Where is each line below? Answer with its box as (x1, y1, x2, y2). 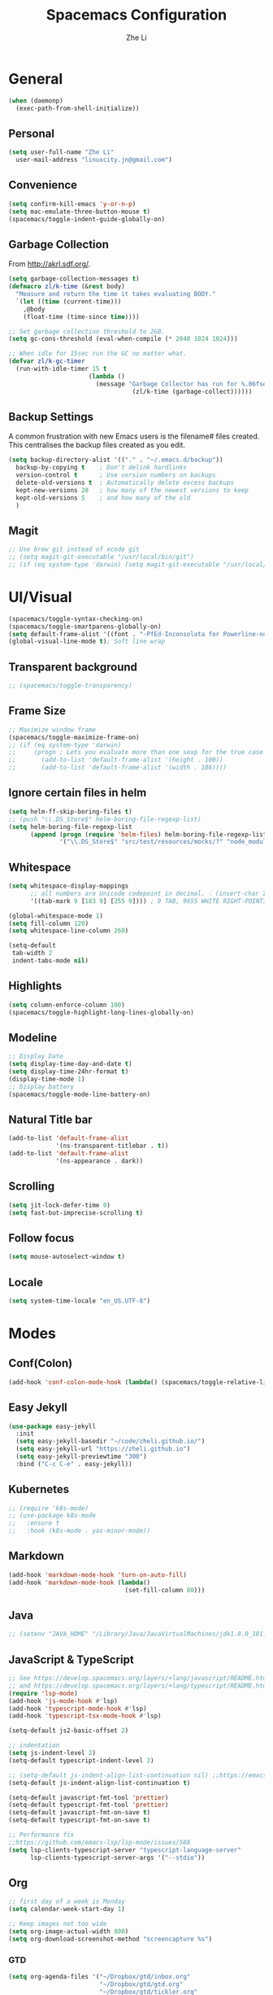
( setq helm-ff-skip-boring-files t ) (8, 807, 132, 815)
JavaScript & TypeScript (8, 1652, 134, 1666)
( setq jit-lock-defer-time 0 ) (8, 1201, 111, 1209)
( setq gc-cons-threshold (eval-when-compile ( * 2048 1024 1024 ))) (8, 335, 238, 343)
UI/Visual (8, 588, 72, 607)
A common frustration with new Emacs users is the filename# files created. (8, 431, 260, 441)
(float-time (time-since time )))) (23, 312, 140, 321)
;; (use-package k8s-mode (8, 1512, 96, 1520)
